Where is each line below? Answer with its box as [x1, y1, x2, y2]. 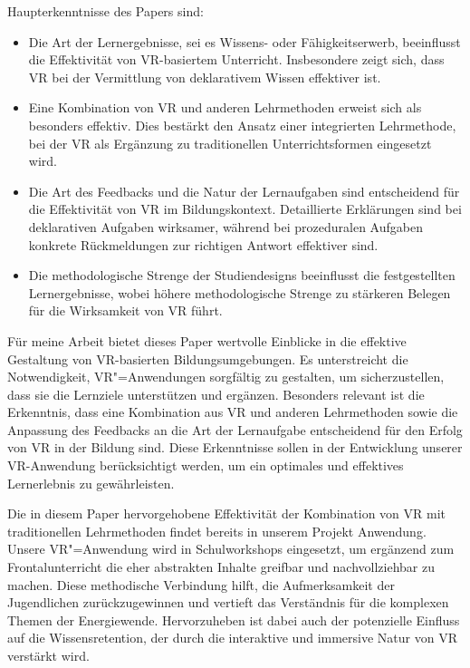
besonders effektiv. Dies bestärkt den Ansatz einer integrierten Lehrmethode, [28, 115, 456, 134]
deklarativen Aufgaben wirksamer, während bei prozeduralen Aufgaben [28, 217, 423, 236]
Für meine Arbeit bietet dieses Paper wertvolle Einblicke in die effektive [7, 331, 407, 350]
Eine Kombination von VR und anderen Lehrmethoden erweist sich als [28, 98, 422, 117]
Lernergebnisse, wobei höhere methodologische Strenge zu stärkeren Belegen [28, 283, 451, 302]
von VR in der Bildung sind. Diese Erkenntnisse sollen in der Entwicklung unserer [7, 438, 463, 457]
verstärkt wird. [7, 646, 90, 664]
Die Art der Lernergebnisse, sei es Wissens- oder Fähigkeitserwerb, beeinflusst [28, 32, 461, 51]
